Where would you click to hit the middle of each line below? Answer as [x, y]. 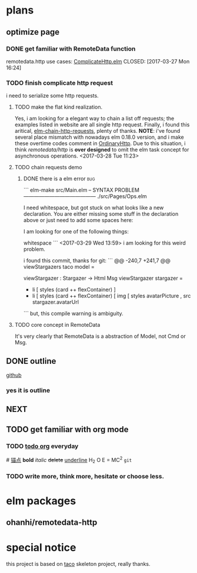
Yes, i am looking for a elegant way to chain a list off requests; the [94, 119]
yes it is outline [28, 390]
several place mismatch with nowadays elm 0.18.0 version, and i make [99, 137]
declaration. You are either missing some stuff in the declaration [101, 214]
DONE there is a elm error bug [59, 179]
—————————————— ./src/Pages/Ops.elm [85, 196]
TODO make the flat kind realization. [59, 107]
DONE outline [31, 361]
